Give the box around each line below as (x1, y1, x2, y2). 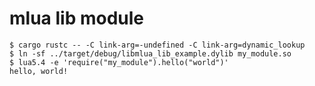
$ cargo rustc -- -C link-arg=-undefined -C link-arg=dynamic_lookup (9, 40, 306, 50)
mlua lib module (9, 7, 144, 30)
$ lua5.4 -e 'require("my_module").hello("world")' (9, 57, 229, 67)
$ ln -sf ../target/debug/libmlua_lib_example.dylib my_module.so (9, 48, 292, 59)
